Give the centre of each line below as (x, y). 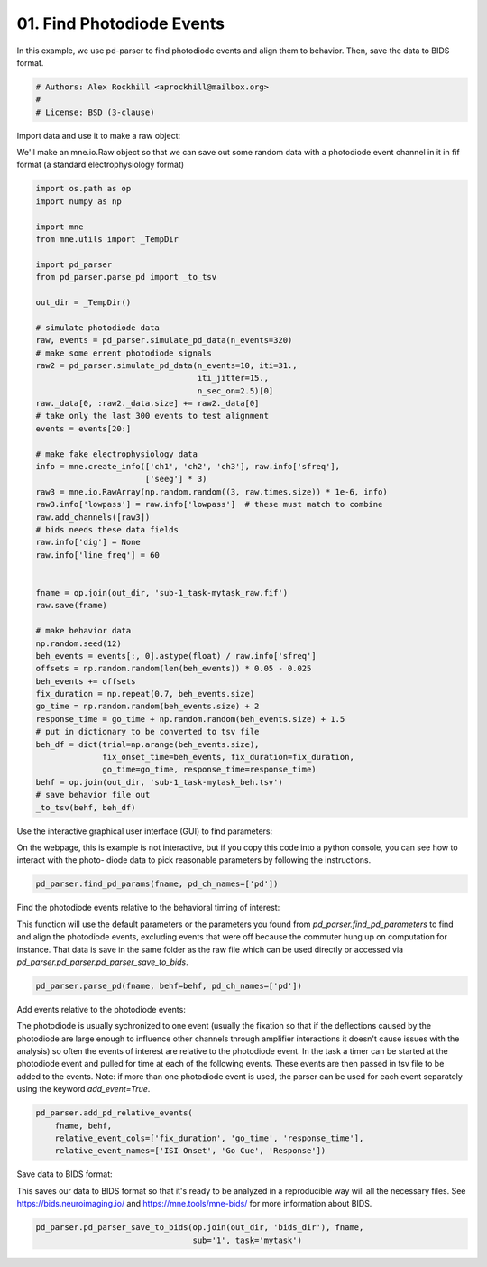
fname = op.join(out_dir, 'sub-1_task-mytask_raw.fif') (162, 592)
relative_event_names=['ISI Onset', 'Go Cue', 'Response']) (190, 1151)
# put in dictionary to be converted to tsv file (147, 732)
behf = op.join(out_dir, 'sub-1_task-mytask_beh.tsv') (159, 782)
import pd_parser (74, 264)
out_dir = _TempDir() (83, 302)
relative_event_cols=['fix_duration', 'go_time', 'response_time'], (209, 1138)
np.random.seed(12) (78, 643)
